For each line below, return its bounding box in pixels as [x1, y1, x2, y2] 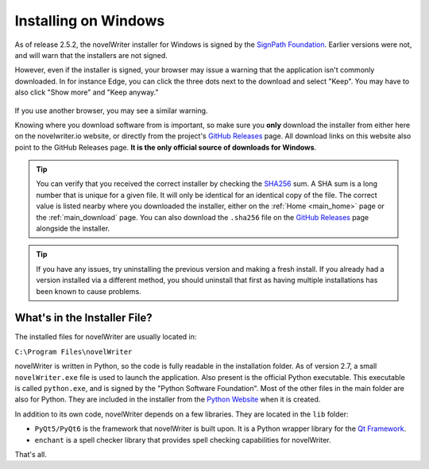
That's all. [14, 450, 47, 459]
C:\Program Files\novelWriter [14, 347, 133, 356]
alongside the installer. [36, 223, 110, 234]
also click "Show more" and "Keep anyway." [14, 87, 159, 97]
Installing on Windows [14, 12, 165, 29]
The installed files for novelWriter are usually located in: [14, 332, 197, 342]
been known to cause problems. [36, 286, 142, 296]
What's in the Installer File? [14, 311, 153, 325]
